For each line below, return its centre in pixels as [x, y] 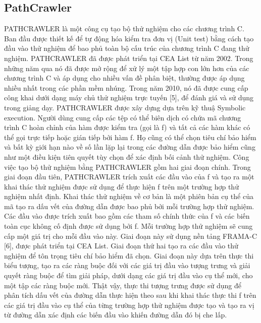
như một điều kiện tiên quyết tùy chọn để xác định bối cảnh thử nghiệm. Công [127, 156]
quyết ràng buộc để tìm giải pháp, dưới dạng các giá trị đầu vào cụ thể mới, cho [128, 275]
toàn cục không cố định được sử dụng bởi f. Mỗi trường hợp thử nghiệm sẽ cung [128, 226]
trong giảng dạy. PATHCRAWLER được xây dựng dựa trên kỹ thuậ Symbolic [125, 107]
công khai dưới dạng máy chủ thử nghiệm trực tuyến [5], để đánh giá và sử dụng [129, 98]
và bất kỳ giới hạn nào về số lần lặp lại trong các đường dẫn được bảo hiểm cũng [130, 147]
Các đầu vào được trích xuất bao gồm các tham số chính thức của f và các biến [127, 216]
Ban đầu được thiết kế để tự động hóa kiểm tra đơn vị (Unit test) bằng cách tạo [129, 38]
